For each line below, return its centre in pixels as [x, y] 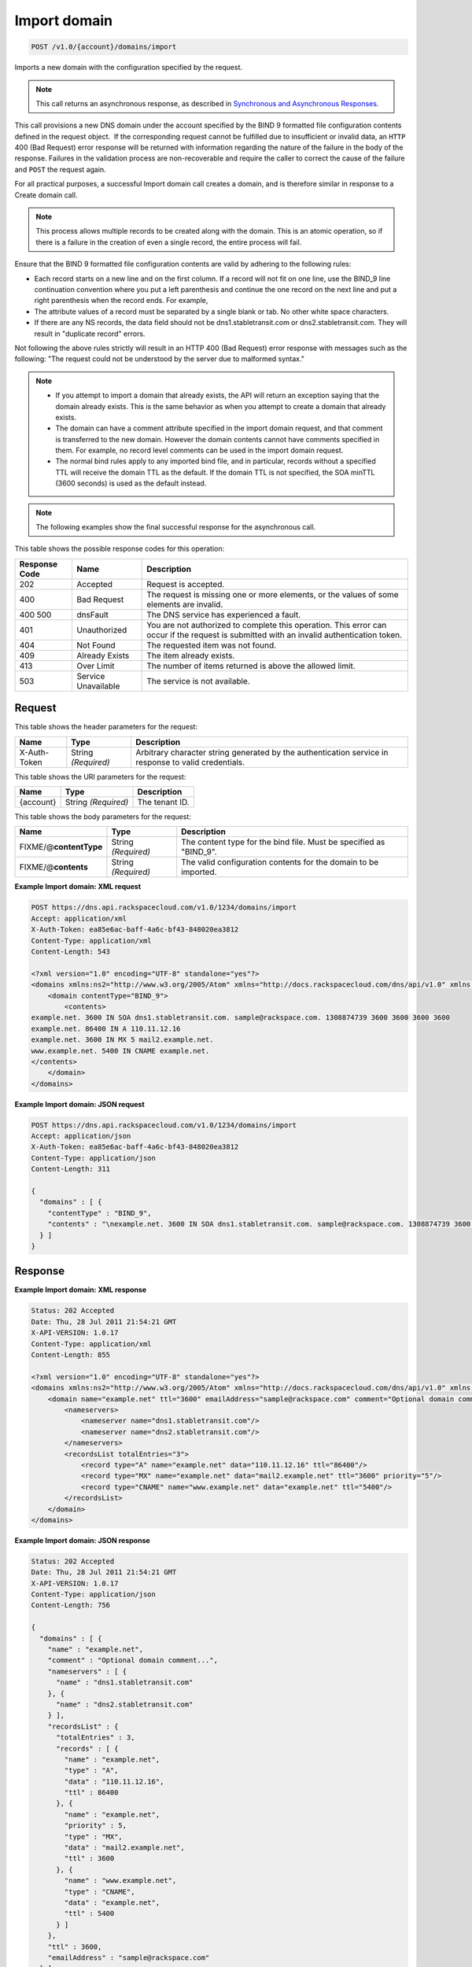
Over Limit [96, 666]
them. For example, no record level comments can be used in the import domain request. [199, 450]
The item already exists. [191, 655]
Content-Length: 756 [70, 1605]
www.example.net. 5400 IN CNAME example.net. [120, 1051]
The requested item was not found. [212, 645]
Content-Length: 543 [70, 952]
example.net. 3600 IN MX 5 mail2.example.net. [122, 1040]
